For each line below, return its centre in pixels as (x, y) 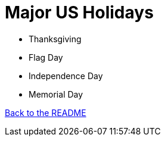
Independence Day (66, 76)
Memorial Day (56, 94)
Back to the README (46, 112)
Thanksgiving (55, 39)
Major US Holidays (79, 12)
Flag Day (46, 57)
